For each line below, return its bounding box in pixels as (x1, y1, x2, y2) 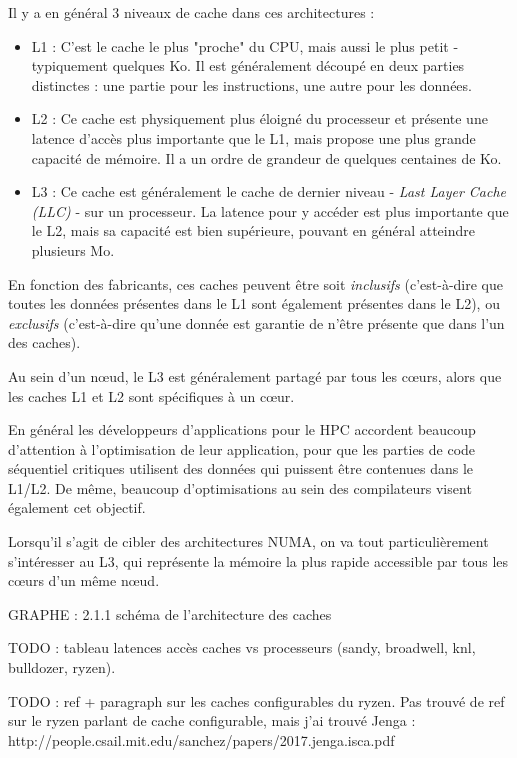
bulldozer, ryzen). (8, 657, 116, 678)
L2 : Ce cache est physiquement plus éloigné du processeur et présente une (31, 108, 488, 129)
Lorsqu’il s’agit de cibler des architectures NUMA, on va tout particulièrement (8, 531, 489, 552)
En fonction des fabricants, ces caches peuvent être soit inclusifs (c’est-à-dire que (8, 273, 503, 294)
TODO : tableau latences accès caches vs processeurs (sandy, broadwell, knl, (8, 637, 476, 658)
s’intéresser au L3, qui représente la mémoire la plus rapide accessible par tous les (8, 550, 509, 571)
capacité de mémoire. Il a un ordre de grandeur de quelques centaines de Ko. (31, 147, 502, 168)
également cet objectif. (8, 497, 146, 518)
